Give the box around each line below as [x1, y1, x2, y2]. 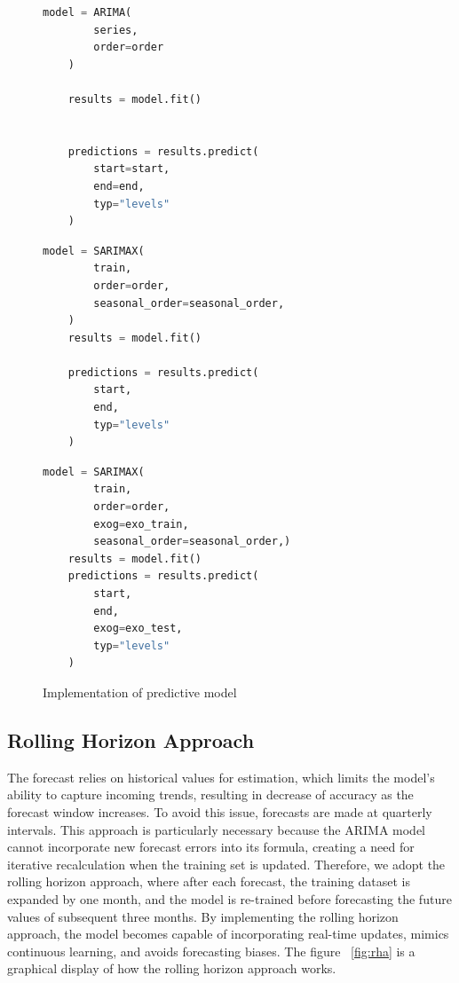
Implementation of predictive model [43, 682, 237, 701]
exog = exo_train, [93, 517, 189, 531]
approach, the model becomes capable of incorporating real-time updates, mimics [7, 924, 449, 943]
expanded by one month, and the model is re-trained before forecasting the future [7, 889, 452, 908]
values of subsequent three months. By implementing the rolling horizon [7, 907, 399, 925]
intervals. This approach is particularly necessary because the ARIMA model [7, 820, 426, 838]
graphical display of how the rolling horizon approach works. [7, 959, 336, 978]
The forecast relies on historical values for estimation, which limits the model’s [7, 767, 435, 786]
